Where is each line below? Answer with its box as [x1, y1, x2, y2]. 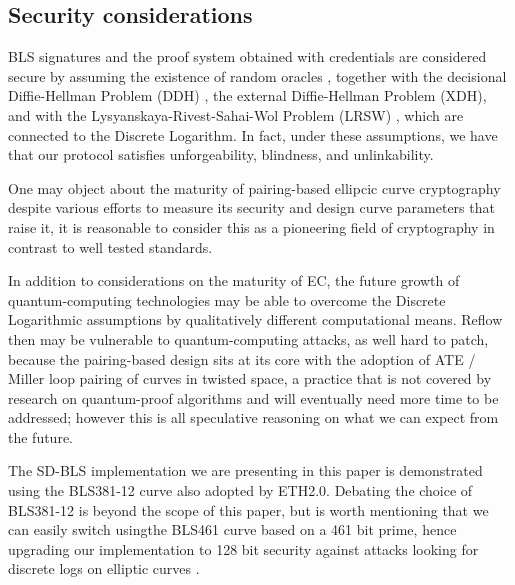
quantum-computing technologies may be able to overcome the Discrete [8, 289, 446, 310]
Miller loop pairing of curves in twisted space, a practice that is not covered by [8, 368, 492, 389]
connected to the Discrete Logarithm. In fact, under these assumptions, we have [8, 124, 498, 145]
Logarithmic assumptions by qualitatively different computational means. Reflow [8, 309, 503, 330]
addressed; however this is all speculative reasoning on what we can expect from [8, 407, 499, 428]
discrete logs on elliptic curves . [8, 558, 200, 579]
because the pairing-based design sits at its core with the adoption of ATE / [8, 348, 476, 369]
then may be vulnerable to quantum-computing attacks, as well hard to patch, [8, 328, 489, 349]
